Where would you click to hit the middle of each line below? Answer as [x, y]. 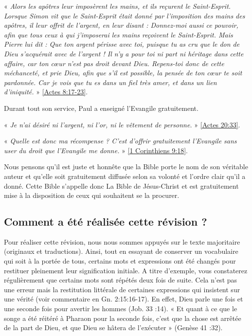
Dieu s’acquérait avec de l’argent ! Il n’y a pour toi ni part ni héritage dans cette [124, 53]
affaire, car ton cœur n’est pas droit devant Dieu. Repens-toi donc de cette [114, 63]
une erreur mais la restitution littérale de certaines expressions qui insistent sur [122, 289]
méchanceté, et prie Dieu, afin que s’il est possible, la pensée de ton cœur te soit [123, 73]
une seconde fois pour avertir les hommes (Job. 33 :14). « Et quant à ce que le [121, 309]
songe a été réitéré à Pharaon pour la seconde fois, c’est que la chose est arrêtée [123, 318]
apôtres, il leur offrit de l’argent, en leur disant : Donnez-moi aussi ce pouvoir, [121, 25]
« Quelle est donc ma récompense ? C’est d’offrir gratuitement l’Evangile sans [120, 141]
